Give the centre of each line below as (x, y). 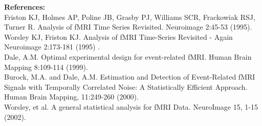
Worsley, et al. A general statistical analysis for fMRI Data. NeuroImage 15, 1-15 (131, 106)
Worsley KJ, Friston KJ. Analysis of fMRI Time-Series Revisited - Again (118, 36)
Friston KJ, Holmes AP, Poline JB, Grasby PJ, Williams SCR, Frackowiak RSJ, (130, 17)
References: (25, 7)
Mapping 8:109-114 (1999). (46, 67)
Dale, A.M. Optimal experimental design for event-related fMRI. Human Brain (128, 56)
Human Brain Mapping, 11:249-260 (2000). (71, 97)
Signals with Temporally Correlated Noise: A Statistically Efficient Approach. (126, 86)
